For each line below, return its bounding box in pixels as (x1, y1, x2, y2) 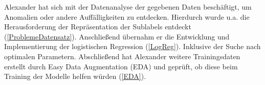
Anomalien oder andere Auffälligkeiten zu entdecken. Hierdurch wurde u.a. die (4, 11, 250, 22)
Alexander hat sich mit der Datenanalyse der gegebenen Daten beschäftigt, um (4, 2, 252, 12)
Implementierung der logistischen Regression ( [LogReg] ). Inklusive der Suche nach (4, 41, 261, 52)
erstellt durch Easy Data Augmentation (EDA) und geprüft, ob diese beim (4, 61, 238, 71)
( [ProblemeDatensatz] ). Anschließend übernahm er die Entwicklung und (4, 31, 230, 41)
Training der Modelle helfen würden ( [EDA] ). (4, 71, 146, 81)
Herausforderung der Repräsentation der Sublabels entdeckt (4, 21, 191, 32)
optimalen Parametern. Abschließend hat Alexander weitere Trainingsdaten (4, 51, 240, 61)
